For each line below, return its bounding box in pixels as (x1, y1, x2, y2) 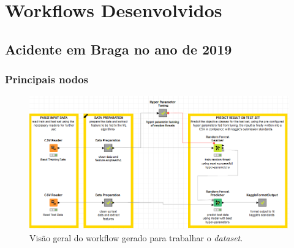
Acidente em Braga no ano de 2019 (5, 39, 232, 58)
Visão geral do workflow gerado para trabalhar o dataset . (29, 231, 243, 244)
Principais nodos (5, 72, 89, 87)
